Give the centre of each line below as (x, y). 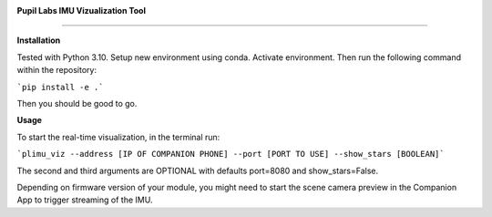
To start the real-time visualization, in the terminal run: (118, 137)
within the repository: (57, 70)
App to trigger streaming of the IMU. (85, 200)
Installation (39, 40)
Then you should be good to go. (77, 103)
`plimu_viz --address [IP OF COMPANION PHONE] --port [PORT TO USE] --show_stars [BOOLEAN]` (231, 154)
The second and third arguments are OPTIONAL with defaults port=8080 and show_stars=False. (197, 170)
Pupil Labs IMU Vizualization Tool (81, 10)
